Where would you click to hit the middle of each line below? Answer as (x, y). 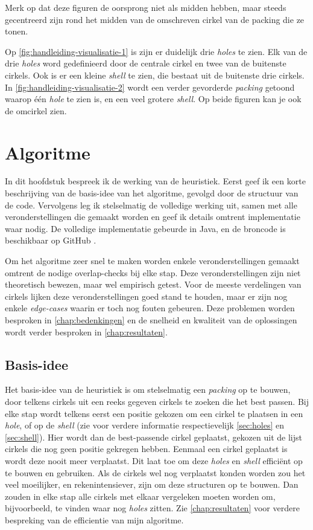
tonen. (17, 31)
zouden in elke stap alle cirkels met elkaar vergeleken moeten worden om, (140, 496)
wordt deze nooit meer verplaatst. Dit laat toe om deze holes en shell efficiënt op (154, 460)
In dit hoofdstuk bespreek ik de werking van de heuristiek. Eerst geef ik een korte (155, 181)
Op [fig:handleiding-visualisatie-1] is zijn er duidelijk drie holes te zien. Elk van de (156, 51)
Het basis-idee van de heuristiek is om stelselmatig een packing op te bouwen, (148, 389)
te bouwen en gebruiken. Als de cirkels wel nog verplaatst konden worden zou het (155, 472)
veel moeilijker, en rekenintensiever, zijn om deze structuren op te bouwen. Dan (152, 484)
